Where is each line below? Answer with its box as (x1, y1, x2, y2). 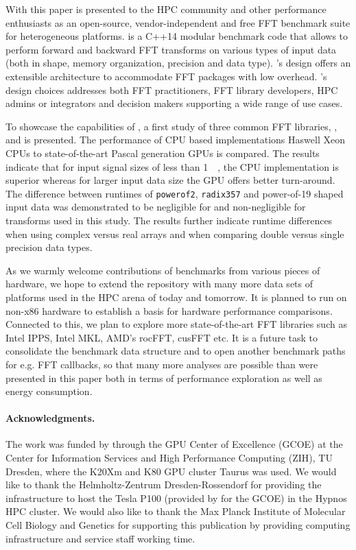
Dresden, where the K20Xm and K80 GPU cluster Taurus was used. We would (5, 464, 337, 478)
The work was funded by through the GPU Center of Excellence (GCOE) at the (5, 437, 343, 451)
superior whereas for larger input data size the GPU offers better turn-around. (5, 173, 335, 187)
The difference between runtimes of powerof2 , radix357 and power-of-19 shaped (5, 186, 344, 200)
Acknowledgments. (5, 411, 95, 425)
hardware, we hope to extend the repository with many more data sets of (5, 276, 313, 291)
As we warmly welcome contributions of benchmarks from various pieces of (5, 263, 320, 277)
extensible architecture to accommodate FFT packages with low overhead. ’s (5, 69, 327, 83)
